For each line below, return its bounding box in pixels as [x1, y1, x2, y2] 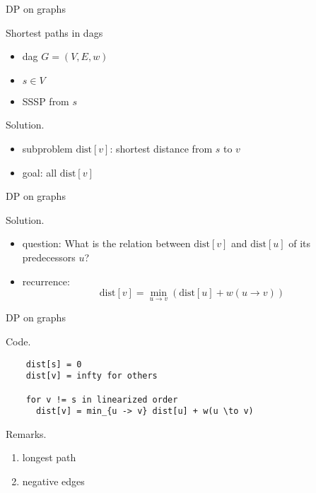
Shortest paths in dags [6, 25, 103, 40]
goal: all [22, 165, 57, 179]
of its [288, 236, 311, 251]
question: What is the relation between [22, 236, 191, 251]
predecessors [22, 249, 76, 264]
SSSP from [22, 93, 69, 108]
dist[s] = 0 [25, 359, 82, 369]
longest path [22, 450, 76, 465]
